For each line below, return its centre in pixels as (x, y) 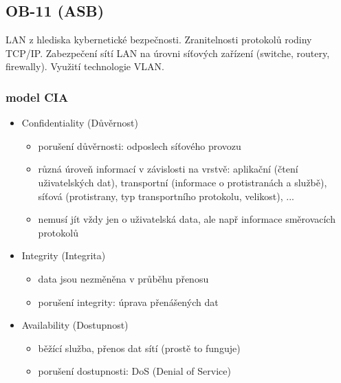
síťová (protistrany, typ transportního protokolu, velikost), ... (166, 196)
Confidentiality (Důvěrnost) (80, 123)
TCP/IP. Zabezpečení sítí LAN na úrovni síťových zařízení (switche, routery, (168, 53)
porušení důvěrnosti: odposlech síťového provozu (140, 145)
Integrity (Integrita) (64, 255)
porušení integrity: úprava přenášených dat (128, 302)
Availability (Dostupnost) (75, 325)
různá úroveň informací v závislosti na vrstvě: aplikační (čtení (168, 169)
